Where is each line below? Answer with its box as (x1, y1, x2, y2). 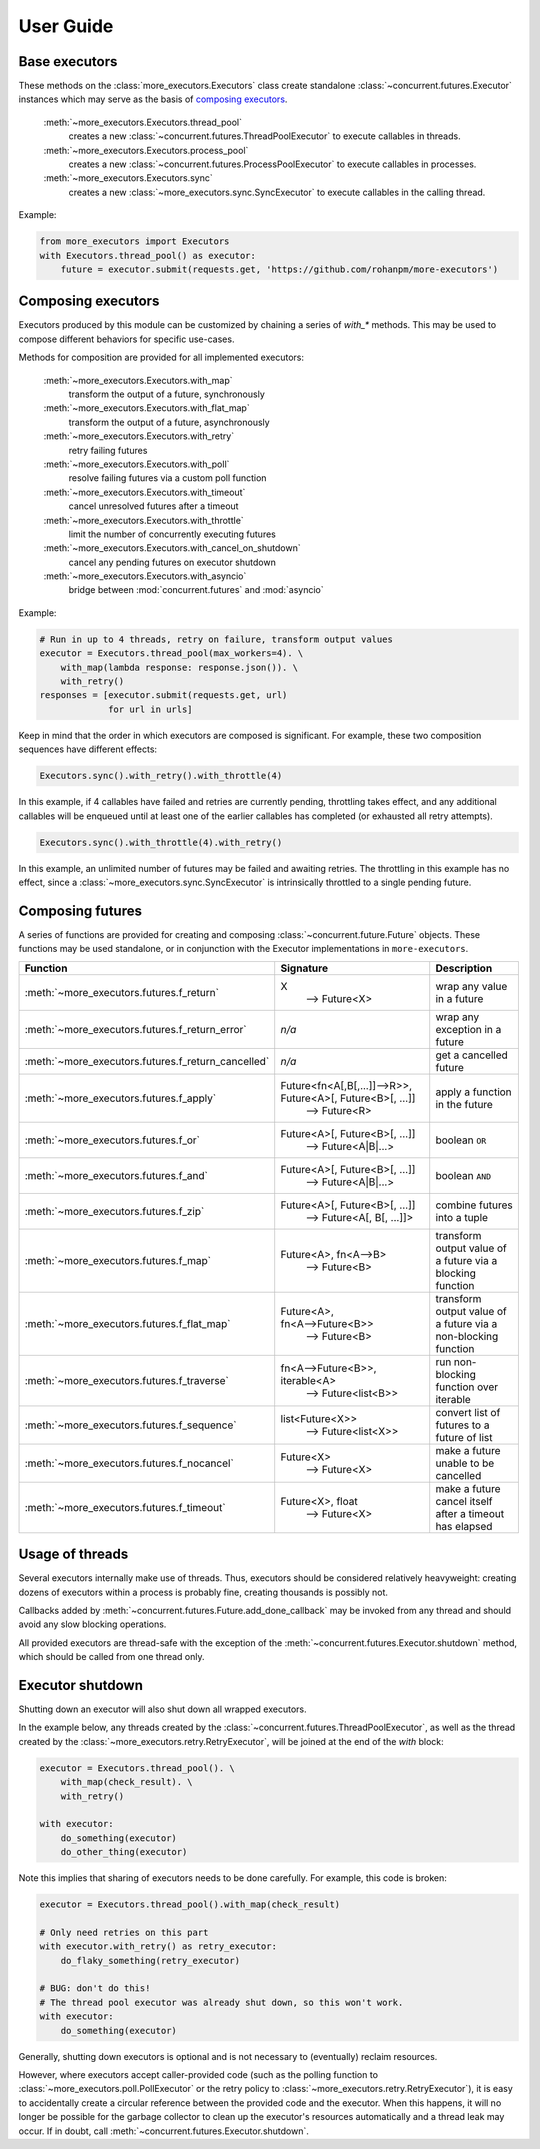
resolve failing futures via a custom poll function (68, 472, 267, 484)
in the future (435, 1097, 494, 1111)
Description (435, 961, 493, 975)
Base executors (18, 53, 118, 70)
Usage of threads (18, 1546, 129, 1563)
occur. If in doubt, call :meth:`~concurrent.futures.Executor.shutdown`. (18, 2125, 310, 2137)
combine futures (435, 1198, 514, 1212)
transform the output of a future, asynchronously (68, 416, 270, 428)
